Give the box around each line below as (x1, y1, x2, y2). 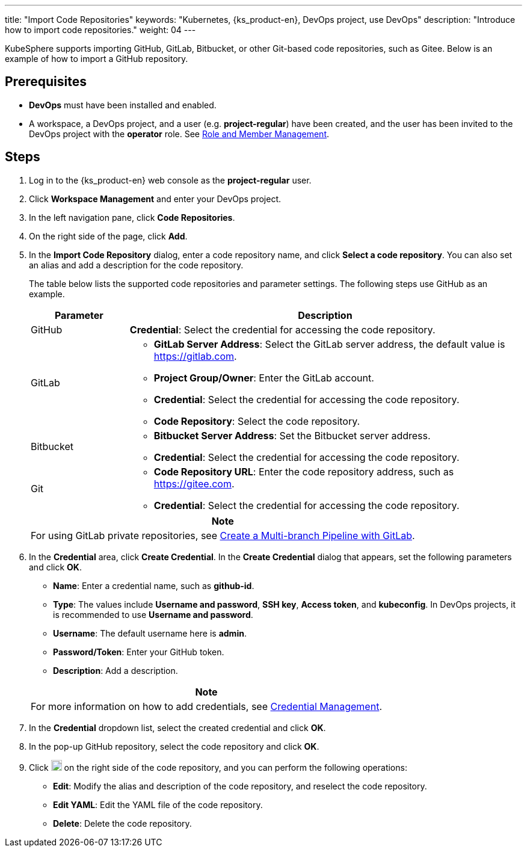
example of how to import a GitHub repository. (5, 54, 188, 64)
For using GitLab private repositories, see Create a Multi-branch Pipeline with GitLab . (31, 529, 415, 542)
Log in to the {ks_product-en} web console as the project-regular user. (29, 174, 312, 185)
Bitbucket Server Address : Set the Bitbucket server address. (153, 429, 431, 442)
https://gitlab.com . (153, 350, 237, 362)
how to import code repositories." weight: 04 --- (5, 25, 196, 35)
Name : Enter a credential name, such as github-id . (53, 580, 254, 591)
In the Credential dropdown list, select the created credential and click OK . (29, 722, 326, 733)
